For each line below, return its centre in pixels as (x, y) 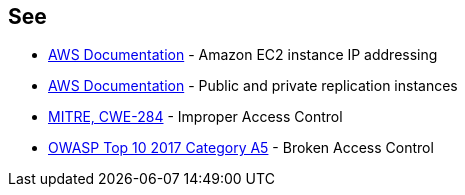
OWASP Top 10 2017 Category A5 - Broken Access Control (241, 148)
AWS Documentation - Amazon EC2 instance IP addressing (243, 55)
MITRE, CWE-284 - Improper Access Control (195, 117)
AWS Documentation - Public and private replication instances (253, 86)
